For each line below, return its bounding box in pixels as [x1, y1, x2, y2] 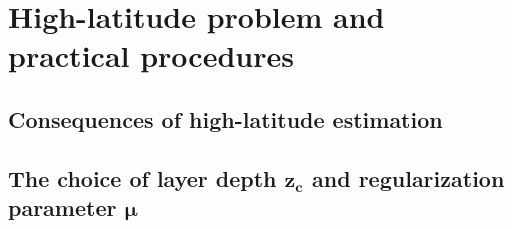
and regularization [312, 162, 505, 193]
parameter [8, 192, 117, 223]
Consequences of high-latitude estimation [8, 103, 443, 134]
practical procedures [8, 35, 294, 76]
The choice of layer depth [8, 162, 277, 193]
